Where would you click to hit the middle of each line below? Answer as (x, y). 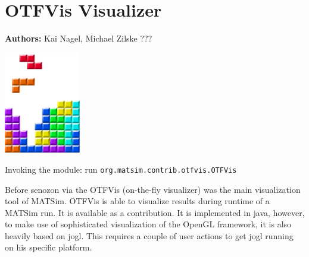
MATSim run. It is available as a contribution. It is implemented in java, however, (155, 212)
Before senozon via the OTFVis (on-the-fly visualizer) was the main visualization (153, 189)
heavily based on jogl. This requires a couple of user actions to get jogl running (149, 235)
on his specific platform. (49, 247)
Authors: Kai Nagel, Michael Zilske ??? (79, 38)
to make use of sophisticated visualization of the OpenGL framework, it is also (148, 224)
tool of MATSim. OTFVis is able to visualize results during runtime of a (137, 201)
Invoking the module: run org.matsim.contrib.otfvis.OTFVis (121, 169)
